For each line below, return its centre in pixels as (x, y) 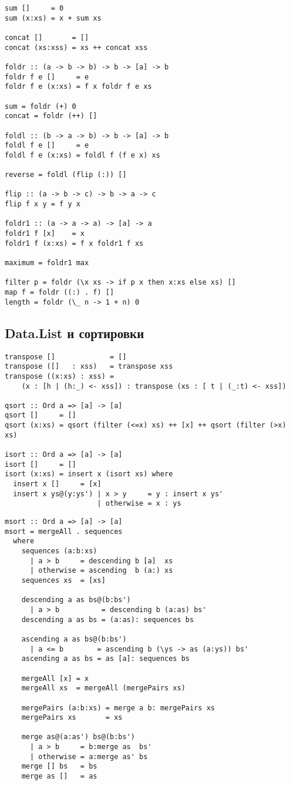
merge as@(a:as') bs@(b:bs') (78, 737)
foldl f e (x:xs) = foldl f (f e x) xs (82, 155)
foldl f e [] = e (47, 146)
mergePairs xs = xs (72, 718)
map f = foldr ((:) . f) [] (60, 293)
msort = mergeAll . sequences (64, 531)
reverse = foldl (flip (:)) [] (66, 175)
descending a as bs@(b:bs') (76, 600)
